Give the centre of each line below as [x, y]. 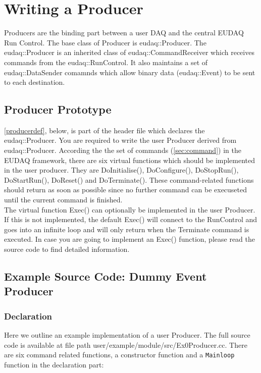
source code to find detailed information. [67, 249]
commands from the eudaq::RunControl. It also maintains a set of [106, 62]
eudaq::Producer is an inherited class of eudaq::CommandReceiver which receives [129, 52]
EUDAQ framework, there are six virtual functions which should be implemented [130, 160]
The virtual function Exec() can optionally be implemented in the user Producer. [130, 209]
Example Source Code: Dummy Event [106, 276]
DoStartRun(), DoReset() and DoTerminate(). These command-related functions [129, 179]
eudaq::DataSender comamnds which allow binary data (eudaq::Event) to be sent [130, 72]
